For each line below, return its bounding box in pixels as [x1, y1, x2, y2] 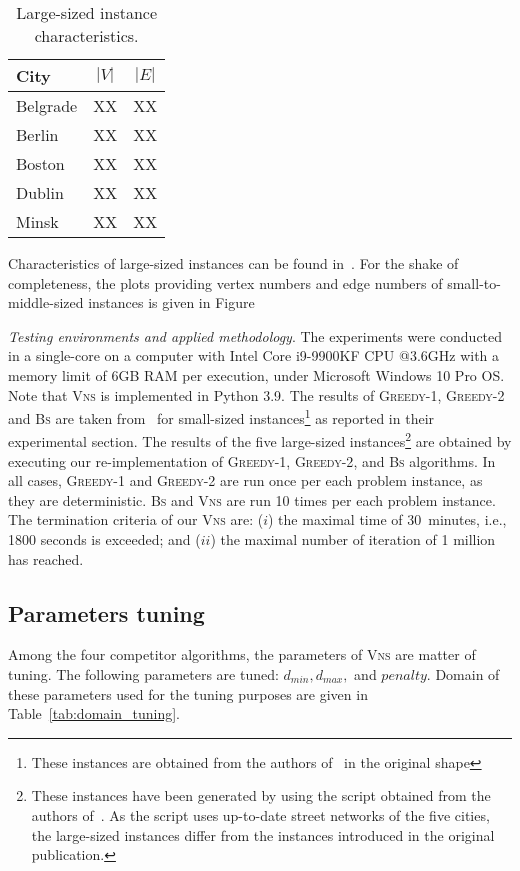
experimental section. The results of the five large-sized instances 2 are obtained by [8, 428, 512, 452]
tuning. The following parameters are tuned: [8, 664, 279, 685]
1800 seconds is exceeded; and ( [8, 529, 201, 550]
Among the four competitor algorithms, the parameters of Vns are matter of [8, 644, 476, 665]
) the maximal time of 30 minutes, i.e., [268, 509, 507, 530]
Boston [16, 152, 65, 175]
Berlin [16, 123, 59, 146]
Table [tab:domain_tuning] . [8, 703, 180, 724]
